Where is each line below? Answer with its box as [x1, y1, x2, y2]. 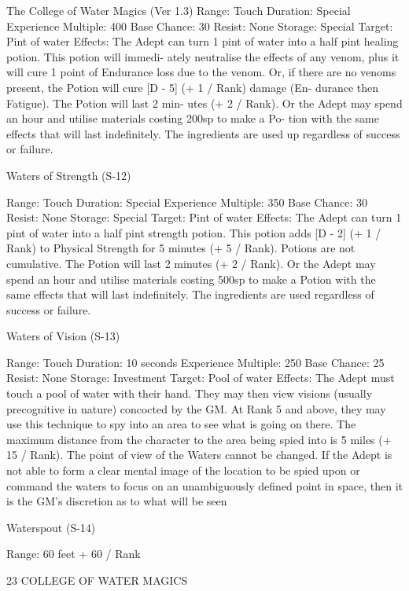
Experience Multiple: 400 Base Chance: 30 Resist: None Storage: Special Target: [6, 17, 393, 34]
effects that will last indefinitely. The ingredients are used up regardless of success [6, 125, 400, 141]
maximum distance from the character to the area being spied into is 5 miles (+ [6, 431, 392, 447]
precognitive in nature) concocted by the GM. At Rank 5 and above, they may [6, 400, 386, 417]
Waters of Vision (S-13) [6, 328, 120, 344]
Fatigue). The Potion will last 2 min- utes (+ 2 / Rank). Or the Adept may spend [6, 94, 403, 111]
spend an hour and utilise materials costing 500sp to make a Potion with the [6, 270, 376, 287]
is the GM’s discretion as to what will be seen [6, 493, 227, 509]
